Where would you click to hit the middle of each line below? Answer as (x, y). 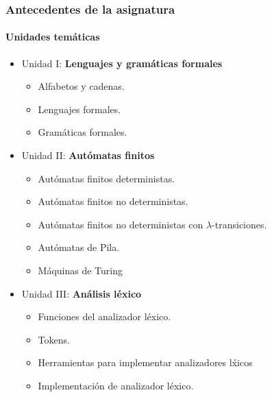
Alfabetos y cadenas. (81, 86)
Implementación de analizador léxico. (116, 385)
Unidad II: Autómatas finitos (88, 155)
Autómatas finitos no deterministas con (121, 224)
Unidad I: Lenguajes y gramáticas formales (122, 63)
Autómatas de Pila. (79, 247)
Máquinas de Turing (81, 270)
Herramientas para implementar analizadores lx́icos (145, 362)
